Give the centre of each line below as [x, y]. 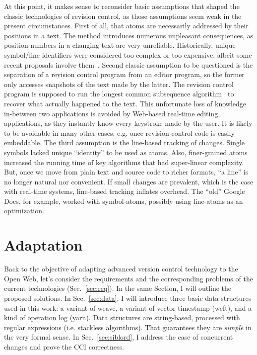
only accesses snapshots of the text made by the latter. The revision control [119, 84]
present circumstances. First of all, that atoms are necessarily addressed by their [126, 26]
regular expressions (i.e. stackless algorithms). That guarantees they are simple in [128, 327]
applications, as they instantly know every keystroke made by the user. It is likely [128, 123]
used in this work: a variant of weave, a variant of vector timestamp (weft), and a [128, 308]
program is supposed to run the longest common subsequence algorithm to [119, 94]
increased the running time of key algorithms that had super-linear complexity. [124, 162]
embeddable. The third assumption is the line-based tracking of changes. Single [125, 142]
